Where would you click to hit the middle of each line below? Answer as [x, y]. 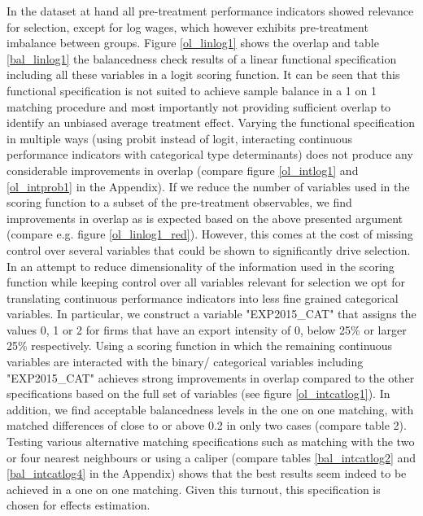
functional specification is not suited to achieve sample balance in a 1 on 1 [192, 90]
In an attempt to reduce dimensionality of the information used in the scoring [201, 266]
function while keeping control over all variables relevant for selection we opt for [206, 282]
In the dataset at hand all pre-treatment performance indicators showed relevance [210, 11]
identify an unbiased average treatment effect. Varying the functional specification [211, 122]
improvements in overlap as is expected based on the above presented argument [205, 218]
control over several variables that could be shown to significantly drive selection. [209, 249]
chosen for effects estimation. [78, 505]
